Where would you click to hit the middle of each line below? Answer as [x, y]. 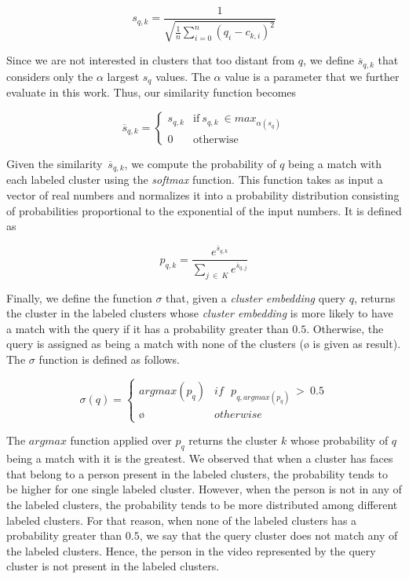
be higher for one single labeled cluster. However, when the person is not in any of [204, 489]
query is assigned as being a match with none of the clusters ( [155, 344]
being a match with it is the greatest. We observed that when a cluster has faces [200, 458]
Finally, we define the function [79, 297]
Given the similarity [55, 163]
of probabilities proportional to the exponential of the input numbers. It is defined [204, 210]
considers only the [50, 76]
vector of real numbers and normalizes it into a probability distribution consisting [203, 195]
